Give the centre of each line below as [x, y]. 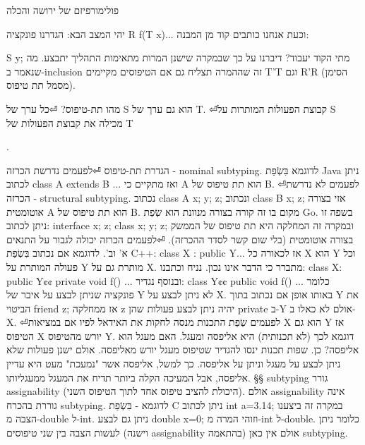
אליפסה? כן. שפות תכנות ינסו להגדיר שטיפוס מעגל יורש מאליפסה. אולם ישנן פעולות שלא [183, 349]
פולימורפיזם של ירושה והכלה [63, 10]
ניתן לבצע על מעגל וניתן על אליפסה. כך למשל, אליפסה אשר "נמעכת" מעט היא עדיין [174, 364]
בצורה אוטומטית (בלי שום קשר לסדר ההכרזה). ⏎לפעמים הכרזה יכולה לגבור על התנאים [180, 239]
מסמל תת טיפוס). [41, 85]
